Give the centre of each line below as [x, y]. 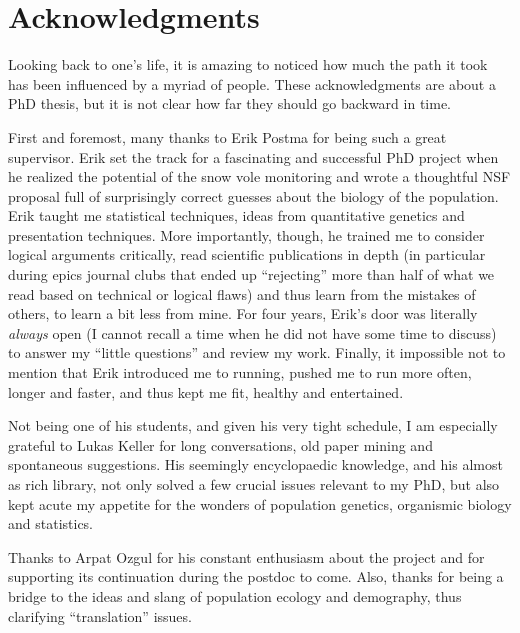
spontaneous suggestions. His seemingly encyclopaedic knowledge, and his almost [255, 464]
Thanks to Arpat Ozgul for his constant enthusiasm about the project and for [246, 556]
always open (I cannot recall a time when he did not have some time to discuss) [252, 332]
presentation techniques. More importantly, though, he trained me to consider [246, 234]
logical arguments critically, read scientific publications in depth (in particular [247, 254]
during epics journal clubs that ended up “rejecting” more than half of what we [251, 274]
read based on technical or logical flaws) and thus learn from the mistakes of [242, 293]
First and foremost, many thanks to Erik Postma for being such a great [227, 136]
